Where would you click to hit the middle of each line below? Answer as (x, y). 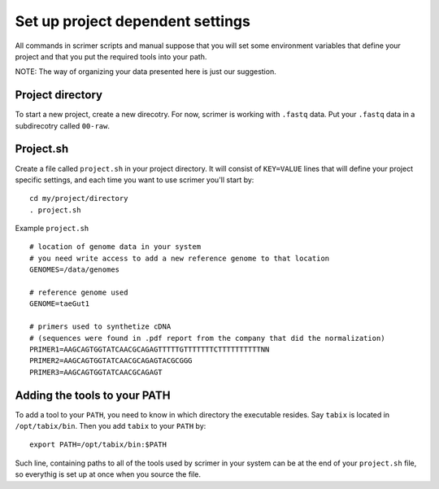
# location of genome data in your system (115, 247)
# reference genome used (79, 293)
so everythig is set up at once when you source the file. (108, 474)
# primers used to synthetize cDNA (100, 327)
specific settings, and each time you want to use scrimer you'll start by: (135, 180)
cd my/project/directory (79, 199)
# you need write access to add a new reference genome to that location (180, 258)
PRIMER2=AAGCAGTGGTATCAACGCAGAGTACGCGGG (111, 361)
